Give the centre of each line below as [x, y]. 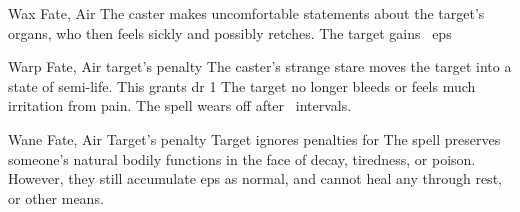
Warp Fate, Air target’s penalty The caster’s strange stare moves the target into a [260, 66]
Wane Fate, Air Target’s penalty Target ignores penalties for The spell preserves [254, 138]
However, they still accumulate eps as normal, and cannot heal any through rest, [255, 178]
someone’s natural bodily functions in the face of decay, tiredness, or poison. [242, 158]
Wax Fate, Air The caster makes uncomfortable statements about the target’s [246, 13]
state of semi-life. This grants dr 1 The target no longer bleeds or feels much [242, 85]
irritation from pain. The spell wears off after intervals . [180, 105]
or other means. [56, 197]
